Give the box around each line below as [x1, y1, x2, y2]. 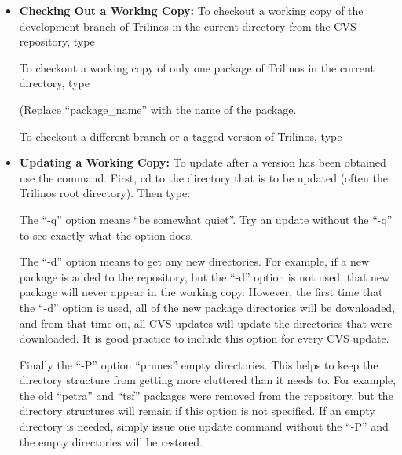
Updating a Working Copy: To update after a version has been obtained [19, 154, 386, 171]
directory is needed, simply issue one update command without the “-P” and [19, 418, 389, 435]
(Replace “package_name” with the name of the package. [19, 101, 297, 117]
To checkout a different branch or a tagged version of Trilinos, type [19, 127, 342, 144]
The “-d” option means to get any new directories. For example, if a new [19, 253, 370, 270]
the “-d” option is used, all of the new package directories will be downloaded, [19, 299, 396, 315]
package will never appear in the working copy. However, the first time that [19, 284, 383, 300]
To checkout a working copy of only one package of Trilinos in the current [19, 59, 375, 75]
